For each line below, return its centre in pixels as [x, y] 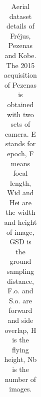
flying [20, 349]
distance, [20, 281]
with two [20, 114]
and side [20, 320]
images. [20, 389]
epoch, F [20, 153]
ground [20, 261]
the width [20, 212]
